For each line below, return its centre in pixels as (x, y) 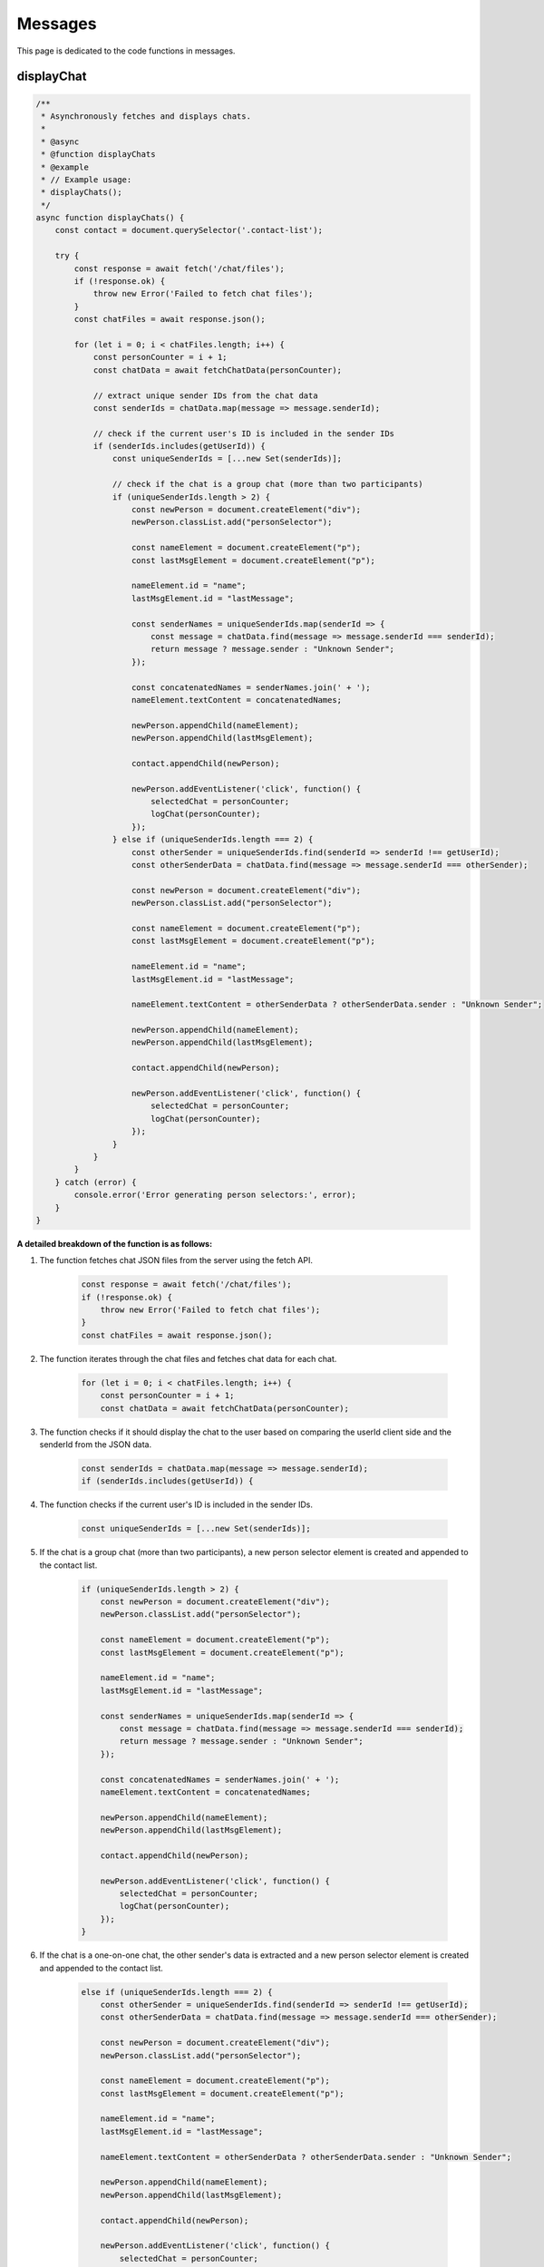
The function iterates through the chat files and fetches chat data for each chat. (188, 1358)
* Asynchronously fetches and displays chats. (146, 116)
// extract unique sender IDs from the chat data (205, 395)
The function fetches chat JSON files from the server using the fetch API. (176, 1260)
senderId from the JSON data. (96, 1444)
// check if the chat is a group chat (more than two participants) (267, 484)
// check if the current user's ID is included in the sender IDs (243, 433)
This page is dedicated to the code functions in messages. (126, 51)
